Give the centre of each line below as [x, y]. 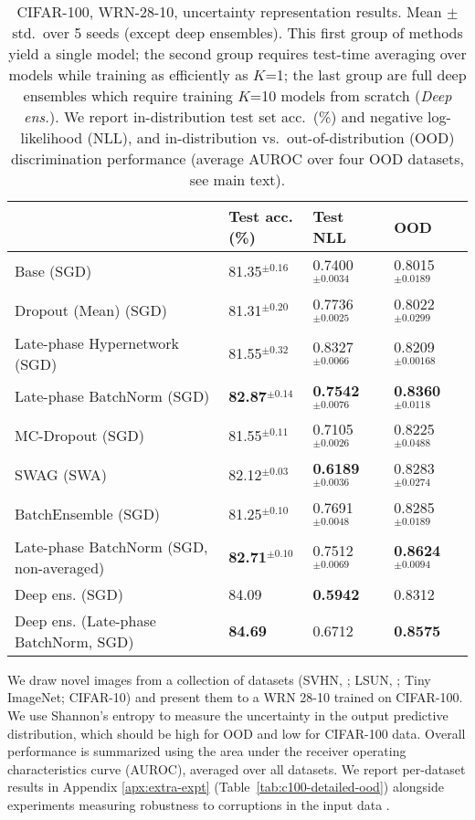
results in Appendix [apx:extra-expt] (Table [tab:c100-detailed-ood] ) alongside [226, 787]
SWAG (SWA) [61, 475]
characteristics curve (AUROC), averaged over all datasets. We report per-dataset [237, 768]
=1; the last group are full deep [366, 74]
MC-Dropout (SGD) [79, 436]
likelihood [52, 137]
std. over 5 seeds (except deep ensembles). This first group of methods [237, 32]
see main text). [237, 179]
